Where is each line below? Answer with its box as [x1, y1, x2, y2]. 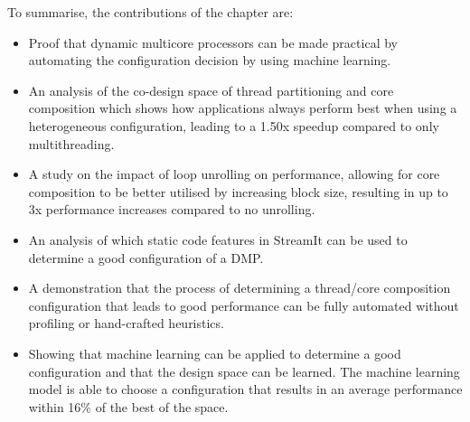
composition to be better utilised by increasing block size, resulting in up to [28, 182, 448, 201]
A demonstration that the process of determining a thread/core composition [28, 278, 451, 297]
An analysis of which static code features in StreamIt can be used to [28, 230, 408, 249]
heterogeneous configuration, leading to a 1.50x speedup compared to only [28, 116, 439, 135]
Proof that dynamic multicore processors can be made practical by [28, 33, 398, 52]
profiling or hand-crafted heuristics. [28, 314, 224, 333]
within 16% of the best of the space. [28, 397, 229, 416]
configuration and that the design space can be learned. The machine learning [28, 361, 460, 380]
